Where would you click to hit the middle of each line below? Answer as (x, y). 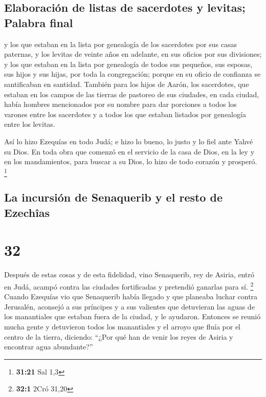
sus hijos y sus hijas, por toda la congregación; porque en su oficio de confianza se (132, 74)
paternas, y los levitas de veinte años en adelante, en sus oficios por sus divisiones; (133, 54)
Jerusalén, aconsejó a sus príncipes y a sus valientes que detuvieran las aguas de (129, 306)
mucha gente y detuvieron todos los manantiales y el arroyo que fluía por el (122, 326)
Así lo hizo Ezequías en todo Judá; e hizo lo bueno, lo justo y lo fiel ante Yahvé (129, 141)
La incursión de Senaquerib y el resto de (113, 197)
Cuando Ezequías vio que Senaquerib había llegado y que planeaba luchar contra (131, 296)
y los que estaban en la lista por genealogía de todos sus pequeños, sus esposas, (128, 64)
